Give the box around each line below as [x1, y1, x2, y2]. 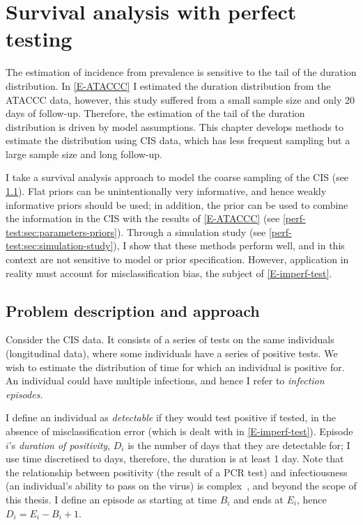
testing [6, 24, 72, 53]
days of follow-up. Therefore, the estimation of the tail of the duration [6, 106, 305, 120]
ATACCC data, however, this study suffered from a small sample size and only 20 [6, 92, 355, 107]
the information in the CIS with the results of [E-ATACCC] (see [6, 211, 280, 226]
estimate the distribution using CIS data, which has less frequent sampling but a [6, 133, 350, 148]
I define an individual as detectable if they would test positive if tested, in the [6, 410, 336, 425]
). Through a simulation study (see [116, 224, 266, 239]
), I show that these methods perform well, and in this [113, 238, 345, 253]
